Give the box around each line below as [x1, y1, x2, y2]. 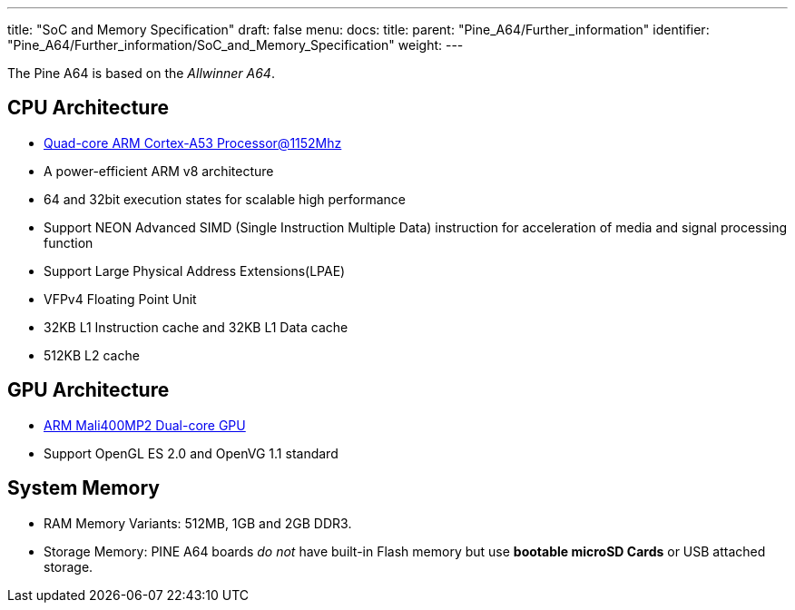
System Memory [7, 477, 160, 500]
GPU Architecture [7, 379, 170, 402]
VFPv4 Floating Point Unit [44, 290, 197, 307]
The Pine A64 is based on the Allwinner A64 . [7, 65, 275, 81]
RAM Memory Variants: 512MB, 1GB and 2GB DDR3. [44, 515, 352, 531]
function [44, 234, 93, 251]
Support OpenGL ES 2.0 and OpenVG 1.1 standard [44, 445, 339, 461]
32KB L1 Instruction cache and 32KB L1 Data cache [44, 319, 348, 335]
